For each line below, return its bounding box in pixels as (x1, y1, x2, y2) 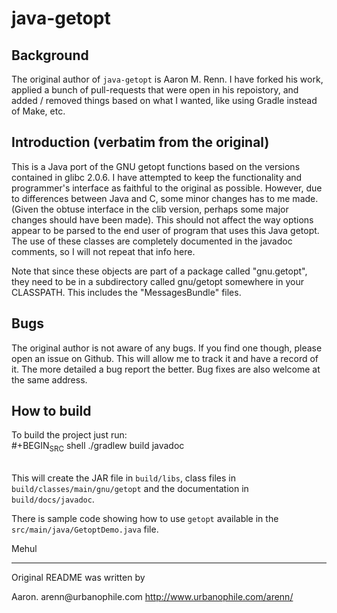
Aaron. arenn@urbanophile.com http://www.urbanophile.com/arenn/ (11, 591, 294, 603)
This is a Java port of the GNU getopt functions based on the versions (11, 160, 301, 172)
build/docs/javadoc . (11, 493, 95, 506)
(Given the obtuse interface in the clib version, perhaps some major (11, 203, 289, 215)
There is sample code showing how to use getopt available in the (11, 513, 279, 525)
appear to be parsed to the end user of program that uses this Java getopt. (11, 224, 320, 236)
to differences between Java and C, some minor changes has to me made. (11, 192, 319, 204)
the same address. (11, 373, 88, 386)
